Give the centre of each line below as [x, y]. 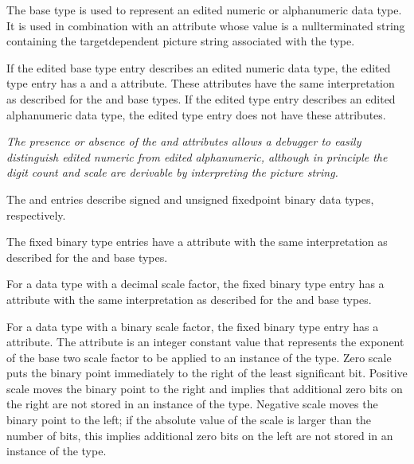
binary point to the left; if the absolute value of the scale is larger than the [189, 420]
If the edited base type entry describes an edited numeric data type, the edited [199, 67]
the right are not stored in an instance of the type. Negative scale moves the [192, 404]
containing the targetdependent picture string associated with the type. [181, 41]
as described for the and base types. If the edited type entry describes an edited [201, 98]
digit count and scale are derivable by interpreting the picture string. [172, 172]
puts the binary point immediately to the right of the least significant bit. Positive [207, 373]
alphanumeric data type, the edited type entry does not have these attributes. [196, 114]
